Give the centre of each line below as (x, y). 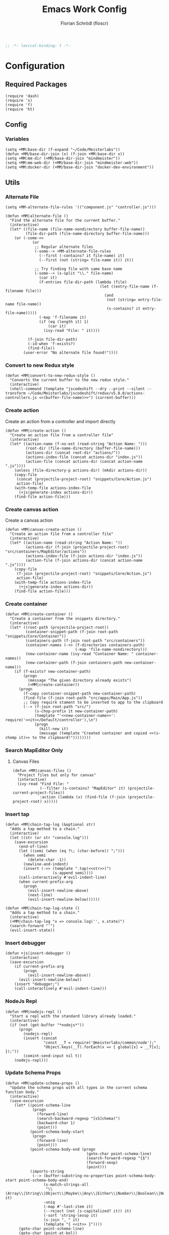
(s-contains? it (123, 309)
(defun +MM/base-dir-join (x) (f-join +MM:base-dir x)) (65, 154)
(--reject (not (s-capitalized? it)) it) (88, 1211)
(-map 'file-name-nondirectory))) (111, 650)
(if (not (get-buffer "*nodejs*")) (47, 1025)
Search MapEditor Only (34, 750)
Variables (17, 139)
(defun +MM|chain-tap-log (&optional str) (50, 825)
